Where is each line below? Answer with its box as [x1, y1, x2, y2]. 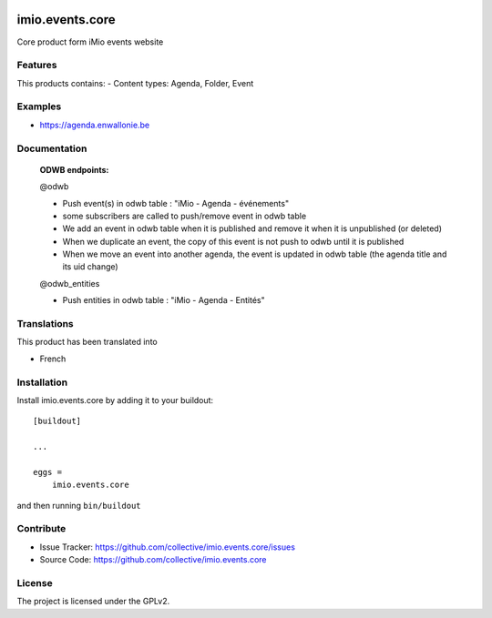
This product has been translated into [16, 337, 159, 348]
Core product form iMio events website [16, 36, 164, 47]
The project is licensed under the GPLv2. [16, 596, 170, 607]
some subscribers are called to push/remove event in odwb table [62, 210, 307, 221]
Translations [16, 318, 75, 330]
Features [16, 59, 57, 72]
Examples [16, 100, 62, 113]
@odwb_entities [39, 278, 100, 289]
